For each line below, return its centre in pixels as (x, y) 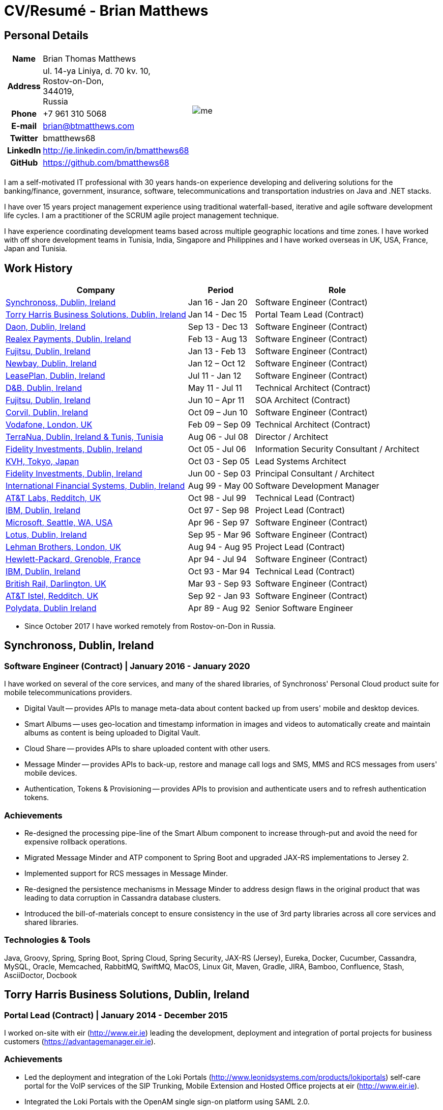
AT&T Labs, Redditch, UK (53, 498)
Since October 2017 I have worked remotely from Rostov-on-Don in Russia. (150, 626)
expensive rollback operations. (76, 841)
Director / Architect (291, 437)
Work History (38, 268)
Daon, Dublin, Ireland (46, 327)
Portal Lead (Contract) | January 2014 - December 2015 (116, 1015)
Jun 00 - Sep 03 (219, 474)
